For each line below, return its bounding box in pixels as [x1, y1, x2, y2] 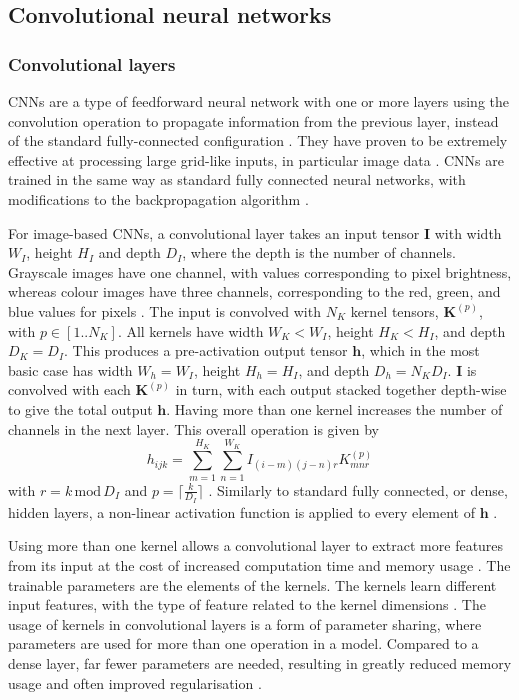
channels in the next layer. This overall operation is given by [8, 418, 379, 439]
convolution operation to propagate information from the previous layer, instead [8, 110, 499, 131]
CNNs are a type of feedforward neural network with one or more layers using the [8, 91, 510, 111]
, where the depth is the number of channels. [182, 242, 456, 263]
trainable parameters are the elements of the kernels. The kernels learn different [8, 574, 497, 595]
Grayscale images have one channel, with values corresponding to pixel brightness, [8, 261, 512, 282]
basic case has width [8, 359, 133, 380]
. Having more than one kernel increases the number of [166, 398, 503, 419]
